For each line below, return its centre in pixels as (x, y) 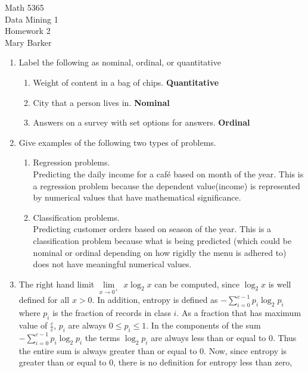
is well (280, 284)
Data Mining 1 (32, 19)
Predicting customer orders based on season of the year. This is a (152, 229)
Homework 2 (28, 31)
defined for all (44, 300)
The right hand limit (57, 284)
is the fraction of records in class (112, 313)
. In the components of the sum (203, 325)
